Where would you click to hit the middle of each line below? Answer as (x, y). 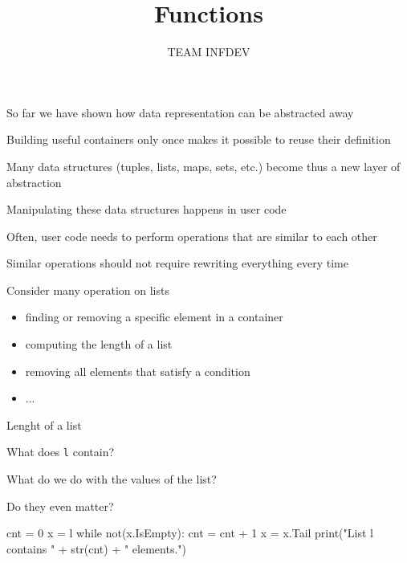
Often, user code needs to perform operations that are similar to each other (192, 236)
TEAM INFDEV (209, 52)
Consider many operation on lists (88, 290)
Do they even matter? (60, 506)
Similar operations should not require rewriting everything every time (177, 263)
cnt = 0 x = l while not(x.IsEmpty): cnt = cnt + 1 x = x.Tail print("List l (190, 533)
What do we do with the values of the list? (112, 479)
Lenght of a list (44, 424)
